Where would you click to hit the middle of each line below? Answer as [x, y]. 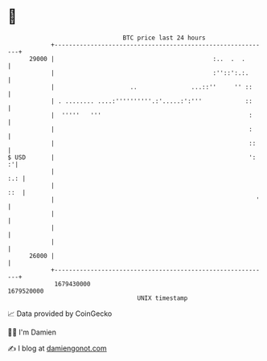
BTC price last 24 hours [164, 38]
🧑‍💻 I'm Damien [32, 332]
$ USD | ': [132, 157]
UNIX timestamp [162, 298]
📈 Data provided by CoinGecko [60, 314]
